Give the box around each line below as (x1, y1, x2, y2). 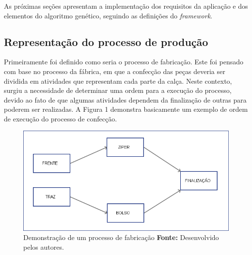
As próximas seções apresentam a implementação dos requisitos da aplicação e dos (4, 1, 248, 11)
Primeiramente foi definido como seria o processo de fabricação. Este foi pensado (4, 57, 244, 67)
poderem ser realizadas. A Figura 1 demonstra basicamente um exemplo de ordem (4, 104, 248, 114)
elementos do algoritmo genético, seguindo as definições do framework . (4, 10, 213, 20)
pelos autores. (23, 242, 64, 252)
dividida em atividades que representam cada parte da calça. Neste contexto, (4, 75, 232, 86)
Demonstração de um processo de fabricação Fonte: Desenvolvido (23, 232, 219, 242)
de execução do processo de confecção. (4, 113, 117, 123)
